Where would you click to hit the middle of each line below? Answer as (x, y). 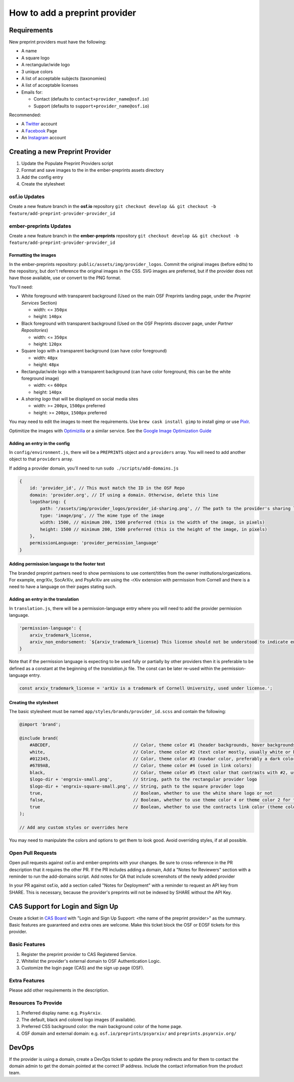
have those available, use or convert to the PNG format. (65, 278)
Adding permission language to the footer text (57, 564)
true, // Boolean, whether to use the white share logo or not (151, 793)
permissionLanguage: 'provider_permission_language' (94, 543)
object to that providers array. (41, 459)
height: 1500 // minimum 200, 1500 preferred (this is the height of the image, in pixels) (154, 529)
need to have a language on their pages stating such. (63, 587)
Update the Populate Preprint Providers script (67, 163)
